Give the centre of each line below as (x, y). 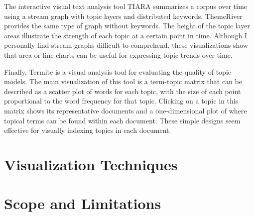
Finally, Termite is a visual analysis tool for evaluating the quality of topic (118, 71)
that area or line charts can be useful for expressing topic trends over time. (118, 54)
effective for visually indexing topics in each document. (88, 130)
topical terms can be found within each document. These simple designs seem (122, 120)
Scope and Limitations (83, 203)
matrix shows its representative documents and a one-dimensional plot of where (126, 110)
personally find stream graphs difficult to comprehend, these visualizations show (126, 45)
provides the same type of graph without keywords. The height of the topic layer (127, 26)
